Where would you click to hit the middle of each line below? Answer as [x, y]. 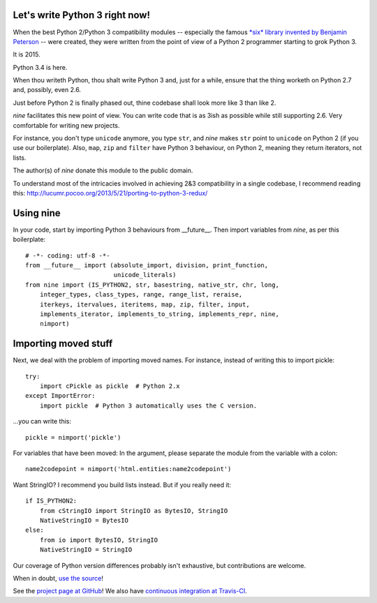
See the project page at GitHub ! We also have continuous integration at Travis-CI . [130, 591]
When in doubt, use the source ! [58, 578]
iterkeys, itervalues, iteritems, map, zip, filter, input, [145, 304]
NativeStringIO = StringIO [86, 550]
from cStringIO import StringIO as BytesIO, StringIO [134, 511]
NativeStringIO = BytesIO [84, 520]
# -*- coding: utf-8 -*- [68, 255]
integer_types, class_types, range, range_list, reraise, [141, 295]
